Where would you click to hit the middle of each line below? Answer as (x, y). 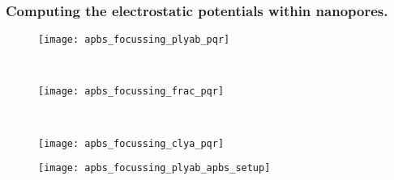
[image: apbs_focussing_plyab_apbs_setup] (154, 168)
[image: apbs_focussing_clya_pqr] (131, 143)
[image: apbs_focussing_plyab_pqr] (134, 40)
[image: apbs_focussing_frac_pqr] (131, 92)
